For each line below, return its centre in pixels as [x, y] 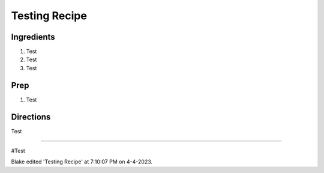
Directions [31, 117]
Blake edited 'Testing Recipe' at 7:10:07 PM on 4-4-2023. [82, 162]
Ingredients [33, 37]
